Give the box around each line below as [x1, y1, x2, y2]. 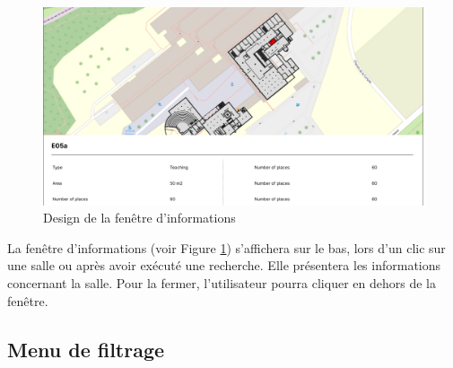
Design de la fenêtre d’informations [43, 208, 236, 227]
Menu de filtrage [7, 335, 165, 363]
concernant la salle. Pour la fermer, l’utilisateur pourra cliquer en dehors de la [7, 274, 436, 293]
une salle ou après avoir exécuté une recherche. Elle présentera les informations [7, 256, 441, 275]
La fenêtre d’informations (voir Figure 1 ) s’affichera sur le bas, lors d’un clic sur [7, 238, 446, 257]
